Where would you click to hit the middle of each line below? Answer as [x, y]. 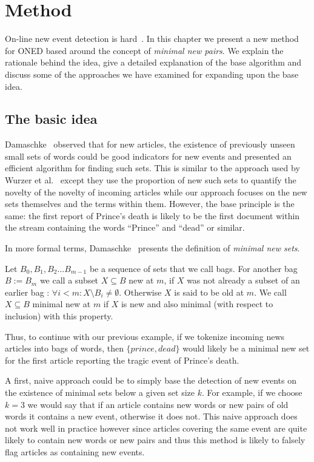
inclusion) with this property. [59, 316]
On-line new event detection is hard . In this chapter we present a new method [152, 39]
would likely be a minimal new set [246, 348]
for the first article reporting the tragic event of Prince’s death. [122, 360]
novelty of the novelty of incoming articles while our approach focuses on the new [156, 192]
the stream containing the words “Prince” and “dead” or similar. [125, 227]
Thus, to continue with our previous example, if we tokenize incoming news [145, 336]
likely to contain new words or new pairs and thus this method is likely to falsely [155, 440]
